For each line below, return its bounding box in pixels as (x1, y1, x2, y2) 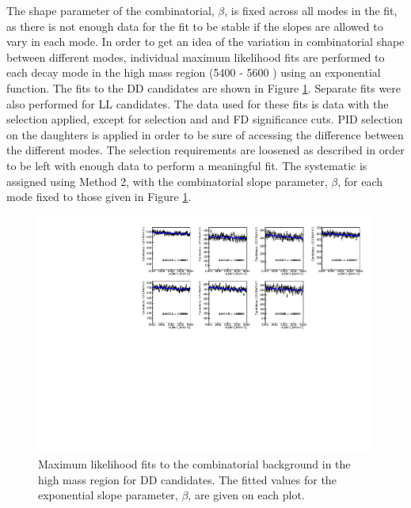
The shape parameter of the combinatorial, (6, 2, 215, 18)
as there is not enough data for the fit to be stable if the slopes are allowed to (6, 17, 383, 34)
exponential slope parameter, (38, 487, 178, 503)
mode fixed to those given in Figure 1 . (6, 188, 192, 205)
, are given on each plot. (188, 487, 305, 503)
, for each (337, 172, 383, 189)
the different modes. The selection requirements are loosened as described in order (6, 142, 405, 158)
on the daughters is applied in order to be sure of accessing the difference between (6, 126, 404, 142)
